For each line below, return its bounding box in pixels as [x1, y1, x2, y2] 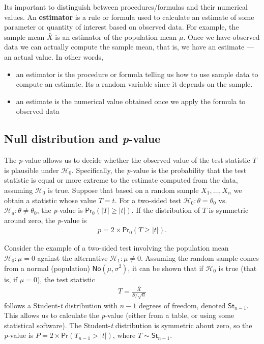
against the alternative [37, 252, 108, 263]
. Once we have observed [183, 31, 260, 42]
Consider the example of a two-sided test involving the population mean [4, 242, 229, 253]
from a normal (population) [4, 262, 90, 273]
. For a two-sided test [114, 194, 181, 205]
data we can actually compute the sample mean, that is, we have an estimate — [4, 41, 254, 52]
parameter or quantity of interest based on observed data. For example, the [4, 21, 239, 32]
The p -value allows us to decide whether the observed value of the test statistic [4, 155, 250, 165]
